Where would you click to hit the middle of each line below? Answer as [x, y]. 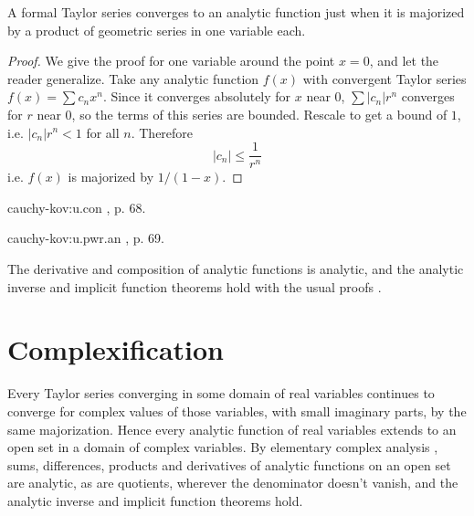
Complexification [116, 349]
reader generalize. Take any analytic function [133, 78]
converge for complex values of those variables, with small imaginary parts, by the [237, 411]
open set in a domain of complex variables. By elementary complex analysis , [223, 447]
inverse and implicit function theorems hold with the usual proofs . [195, 286]
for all [103, 132]
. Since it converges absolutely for [197, 96]
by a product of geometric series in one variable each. [157, 30]
